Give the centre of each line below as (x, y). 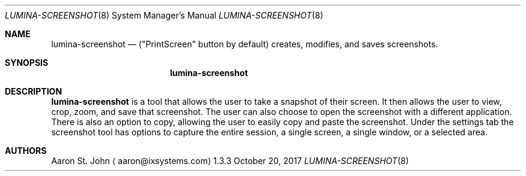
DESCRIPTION (34, 91)
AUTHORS (26, 151)
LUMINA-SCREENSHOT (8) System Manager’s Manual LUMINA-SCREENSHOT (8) (164, 15)
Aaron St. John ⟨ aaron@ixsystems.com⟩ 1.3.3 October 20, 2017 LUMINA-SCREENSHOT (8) (230, 161)
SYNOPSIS (27, 63)
